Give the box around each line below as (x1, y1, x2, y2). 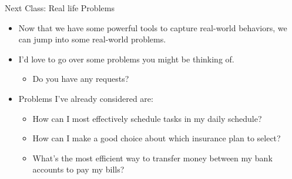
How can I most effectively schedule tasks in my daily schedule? (32, 112, 262, 124)
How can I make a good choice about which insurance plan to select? (32, 132, 281, 144)
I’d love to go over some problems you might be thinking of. (18, 52, 234, 65)
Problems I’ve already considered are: (18, 92, 153, 104)
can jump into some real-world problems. (18, 33, 166, 45)
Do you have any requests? (32, 72, 129, 85)
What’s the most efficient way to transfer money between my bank (32, 151, 273, 164)
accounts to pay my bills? (32, 163, 125, 175)
